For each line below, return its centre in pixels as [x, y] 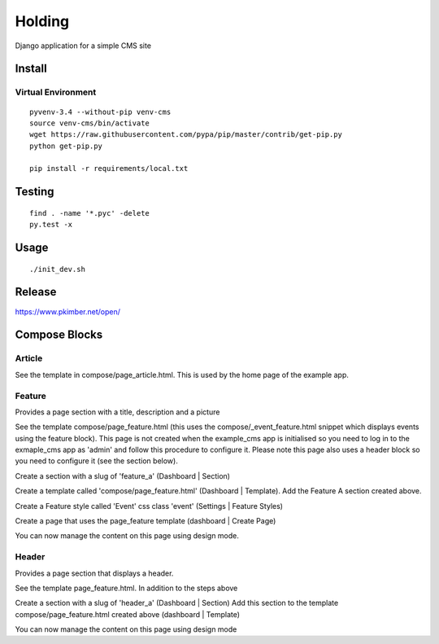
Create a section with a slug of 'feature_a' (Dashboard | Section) [123, 475]
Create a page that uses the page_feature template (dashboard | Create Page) [146, 521]
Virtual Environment [56, 92]
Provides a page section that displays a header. [94, 573]
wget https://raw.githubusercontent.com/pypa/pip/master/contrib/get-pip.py [186, 135]
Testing [35, 192]
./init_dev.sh [57, 269]
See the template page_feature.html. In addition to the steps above [126, 588]
